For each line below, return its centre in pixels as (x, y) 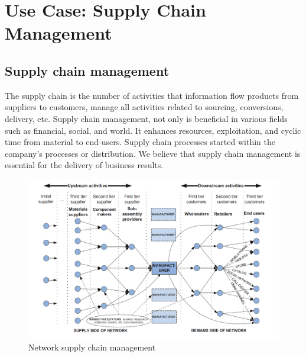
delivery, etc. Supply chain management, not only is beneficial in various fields (146, 118)
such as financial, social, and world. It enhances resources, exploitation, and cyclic (153, 130)
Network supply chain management (92, 347)
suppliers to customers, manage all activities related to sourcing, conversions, (144, 107)
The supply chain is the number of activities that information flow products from (152, 95)
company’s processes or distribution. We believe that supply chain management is (153, 153)
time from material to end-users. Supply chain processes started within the (140, 142)
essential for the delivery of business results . (84, 165)
